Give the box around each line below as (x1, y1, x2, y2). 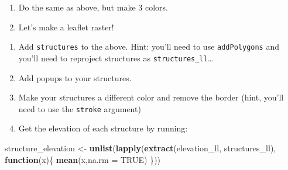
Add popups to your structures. (18, 71, 132, 84)
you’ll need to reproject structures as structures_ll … (18, 51, 214, 64)
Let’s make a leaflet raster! (18, 20, 114, 33)
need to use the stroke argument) (18, 102, 141, 115)
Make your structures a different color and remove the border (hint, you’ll (18, 91, 284, 103)
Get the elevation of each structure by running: (18, 122, 188, 134)
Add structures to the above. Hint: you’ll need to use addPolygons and (18, 40, 280, 53)
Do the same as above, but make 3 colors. (18, 1, 168, 13)
